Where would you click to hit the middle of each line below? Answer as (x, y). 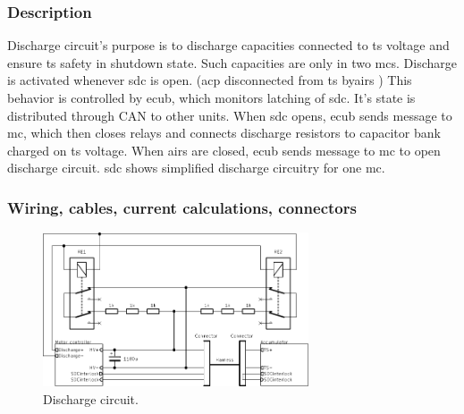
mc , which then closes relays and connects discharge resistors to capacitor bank (224, 133)
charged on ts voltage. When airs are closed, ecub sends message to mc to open (224, 150)
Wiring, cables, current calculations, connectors (182, 207)
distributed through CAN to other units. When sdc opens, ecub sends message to (230, 115)
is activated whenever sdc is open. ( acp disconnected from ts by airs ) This (210, 80)
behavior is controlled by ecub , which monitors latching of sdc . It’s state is (211, 97)
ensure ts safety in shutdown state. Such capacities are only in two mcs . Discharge (232, 62)
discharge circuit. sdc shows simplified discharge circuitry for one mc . (196, 168)
